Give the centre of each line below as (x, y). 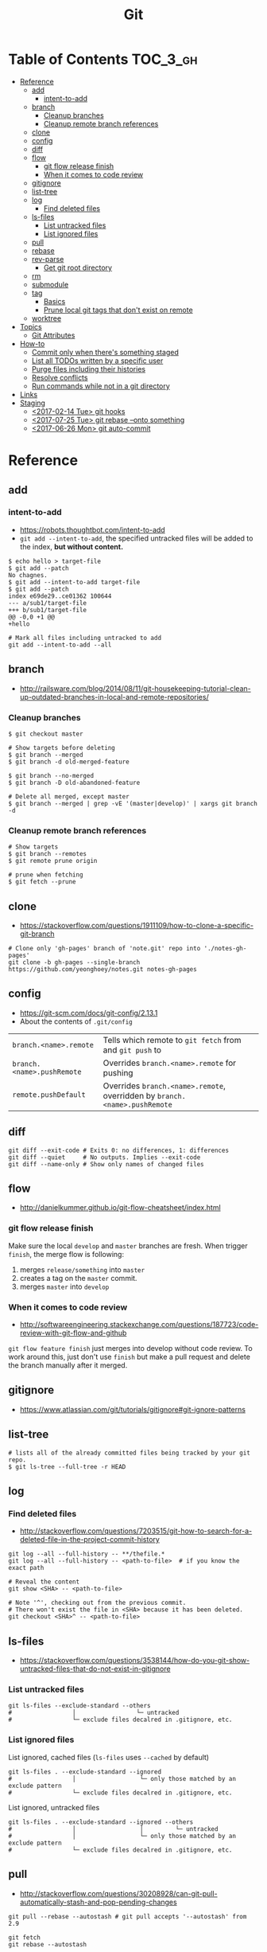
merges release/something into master (82, 1269)
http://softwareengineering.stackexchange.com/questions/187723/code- (139, 1325)
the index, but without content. (72, 546)
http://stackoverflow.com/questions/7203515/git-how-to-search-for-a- (136, 1531)
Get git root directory (78, 267)
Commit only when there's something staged (105, 352)
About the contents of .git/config (76, 1021)
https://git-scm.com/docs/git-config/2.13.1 (89, 1013)
